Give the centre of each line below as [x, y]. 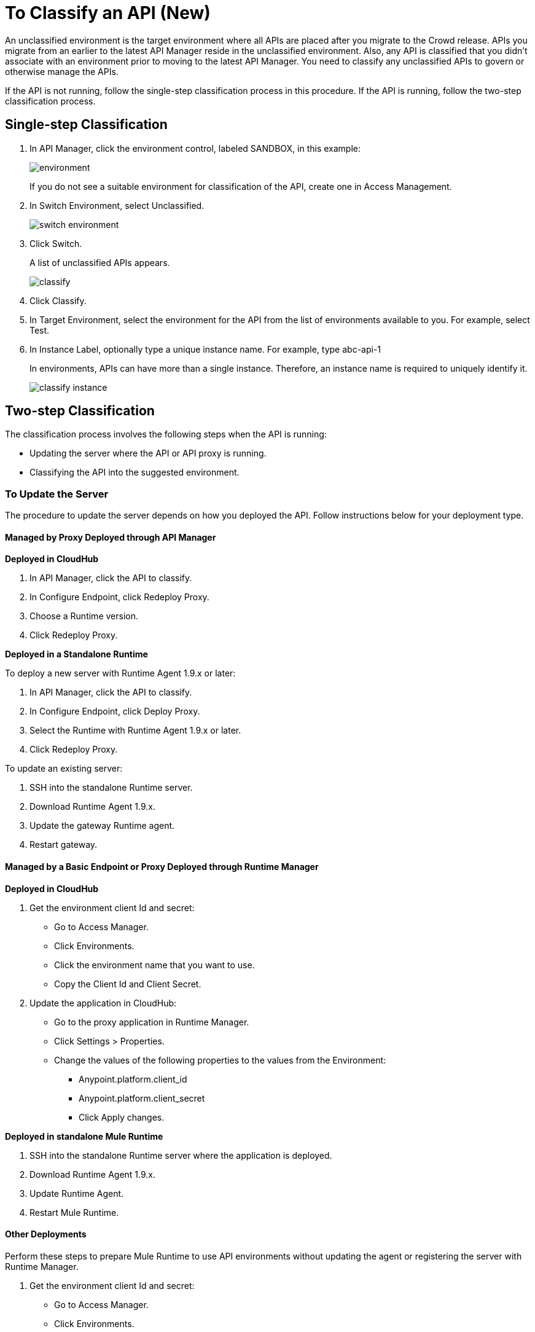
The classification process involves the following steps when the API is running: [166, 434]
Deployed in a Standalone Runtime [76, 654]
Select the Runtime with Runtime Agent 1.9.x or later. [135, 731]
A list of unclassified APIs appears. [100, 262]
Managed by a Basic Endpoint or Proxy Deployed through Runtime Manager [162, 867]
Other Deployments [46, 1234]
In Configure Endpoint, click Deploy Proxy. [115, 711]
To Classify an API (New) [108, 13]
